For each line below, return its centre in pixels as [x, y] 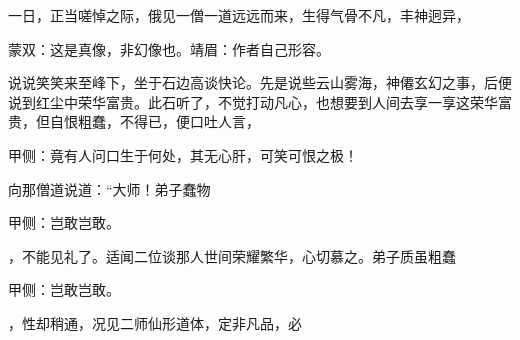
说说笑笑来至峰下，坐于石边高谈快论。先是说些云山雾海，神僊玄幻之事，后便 [260, 82]
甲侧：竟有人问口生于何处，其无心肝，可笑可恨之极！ [183, 154]
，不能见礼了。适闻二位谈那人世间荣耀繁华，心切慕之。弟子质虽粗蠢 [232, 255]
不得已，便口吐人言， [189, 121]
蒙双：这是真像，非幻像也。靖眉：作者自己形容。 [169, 48]
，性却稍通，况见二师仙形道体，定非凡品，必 [155, 322]
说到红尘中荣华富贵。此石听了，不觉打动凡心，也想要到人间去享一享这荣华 [253, 101]
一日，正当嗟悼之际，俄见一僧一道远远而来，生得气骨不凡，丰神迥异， [239, 15]
